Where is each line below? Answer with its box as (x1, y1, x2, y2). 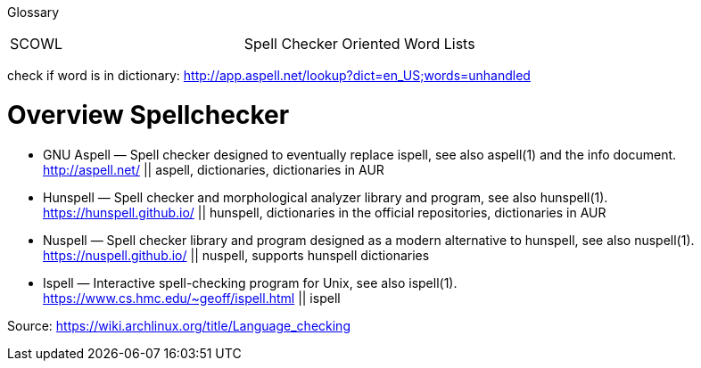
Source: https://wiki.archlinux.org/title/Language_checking (7, 317, 350, 333)
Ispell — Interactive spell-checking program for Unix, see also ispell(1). (43, 274, 458, 290)
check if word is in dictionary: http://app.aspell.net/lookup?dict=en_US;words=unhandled (7, 68, 531, 83)
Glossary (7, 4, 60, 20)
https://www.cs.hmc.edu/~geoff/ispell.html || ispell (43, 290, 341, 306)
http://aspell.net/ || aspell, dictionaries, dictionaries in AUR (43, 161, 384, 177)
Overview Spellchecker (7, 99, 290, 130)
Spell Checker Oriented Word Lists (243, 35, 475, 53)
